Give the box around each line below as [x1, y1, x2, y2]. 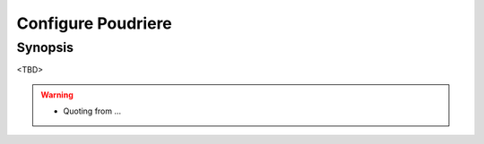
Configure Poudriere [16, 13, 172, 33]
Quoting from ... [63, 106, 122, 116]
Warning [40, 89, 73, 100]
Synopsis [16, 39, 74, 55]
